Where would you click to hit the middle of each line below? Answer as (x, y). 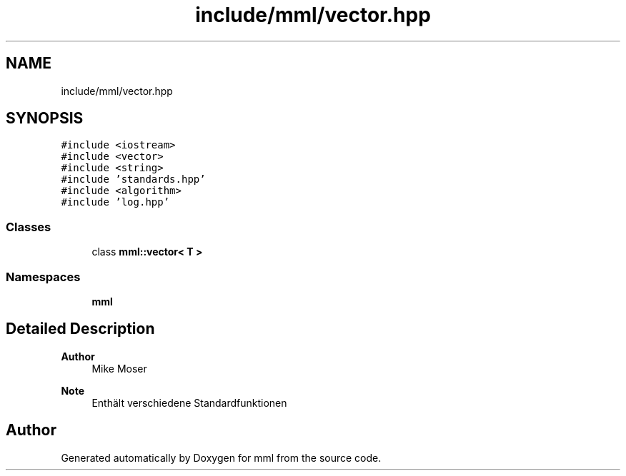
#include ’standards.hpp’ (133, 179)
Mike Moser (119, 368)
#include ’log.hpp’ (115, 202)
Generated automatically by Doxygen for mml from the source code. (221, 457)
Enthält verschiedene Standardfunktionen (189, 402)
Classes (29, 227)
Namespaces (43, 277)
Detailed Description (80, 329)
